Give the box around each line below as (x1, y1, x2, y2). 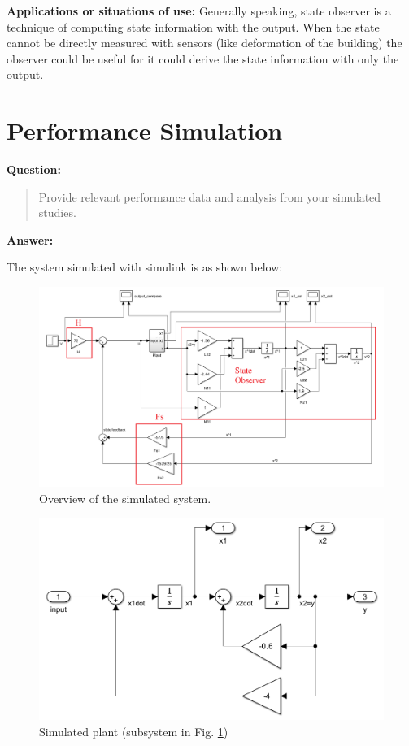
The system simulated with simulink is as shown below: (7, 258, 283, 275)
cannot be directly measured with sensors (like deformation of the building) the (7, 34, 402, 51)
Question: (7, 161, 61, 178)
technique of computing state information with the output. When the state (7, 18, 380, 35)
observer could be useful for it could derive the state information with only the (7, 50, 399, 67)
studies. (38, 204, 76, 221)
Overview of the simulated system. (39, 490, 211, 507)
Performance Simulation (7, 114, 283, 147)
